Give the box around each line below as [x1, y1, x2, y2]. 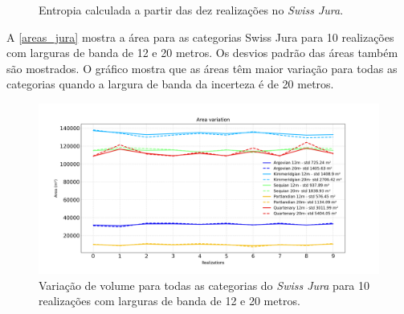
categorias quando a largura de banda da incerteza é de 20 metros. [6, 75, 334, 92]
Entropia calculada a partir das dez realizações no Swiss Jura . [39, 2, 344, 18]
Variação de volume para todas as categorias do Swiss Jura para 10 [39, 276, 370, 293]
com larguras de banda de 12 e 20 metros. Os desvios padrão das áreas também [6, 44, 398, 61]
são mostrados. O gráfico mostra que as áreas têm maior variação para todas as [6, 59, 398, 76]
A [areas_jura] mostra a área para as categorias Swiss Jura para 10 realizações [6, 28, 394, 45]
